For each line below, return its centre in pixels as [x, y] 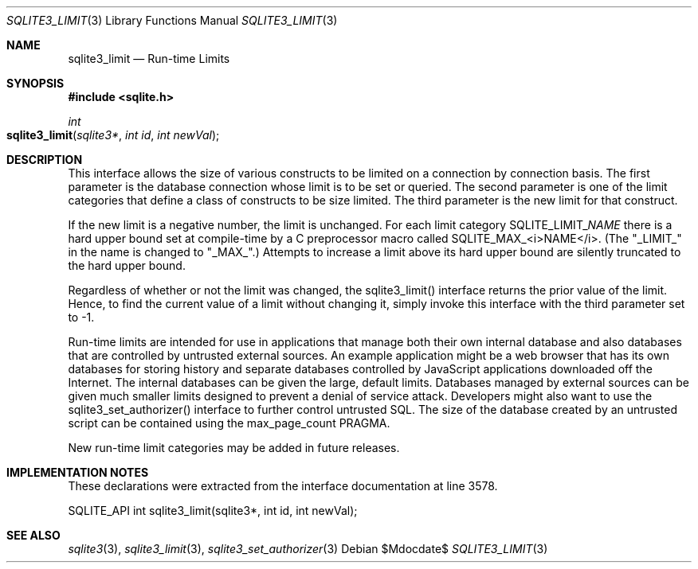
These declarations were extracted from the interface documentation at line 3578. [283, 486]
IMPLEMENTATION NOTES [78, 472]
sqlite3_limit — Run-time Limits [149, 58]
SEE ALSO [33, 535]
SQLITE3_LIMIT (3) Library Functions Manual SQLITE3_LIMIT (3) [172, 20]
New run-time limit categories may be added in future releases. [234, 448]
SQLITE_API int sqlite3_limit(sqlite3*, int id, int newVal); [213, 511]
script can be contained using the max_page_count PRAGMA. [229, 423]
